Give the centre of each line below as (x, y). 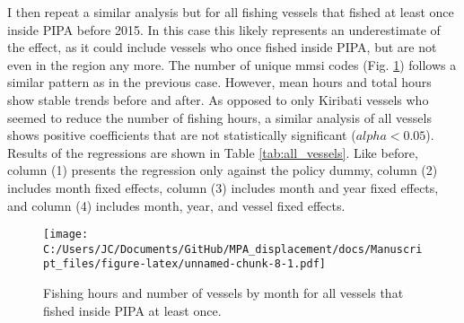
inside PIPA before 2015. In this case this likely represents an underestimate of (224, 29)
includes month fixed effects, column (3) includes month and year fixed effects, (223, 187)
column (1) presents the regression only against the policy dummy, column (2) (223, 170)
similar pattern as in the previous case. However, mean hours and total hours (219, 82)
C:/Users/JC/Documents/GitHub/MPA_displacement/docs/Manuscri (233, 249)
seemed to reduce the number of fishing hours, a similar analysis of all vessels (219, 117)
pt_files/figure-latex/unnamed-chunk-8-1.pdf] (184, 264)
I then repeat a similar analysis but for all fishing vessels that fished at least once (231, 12)
